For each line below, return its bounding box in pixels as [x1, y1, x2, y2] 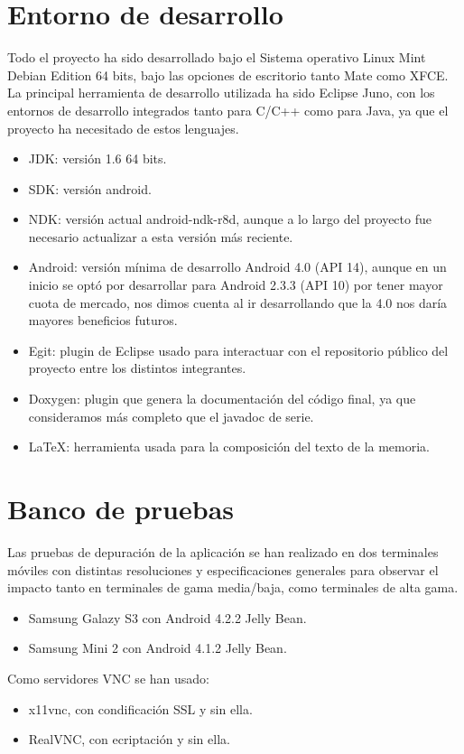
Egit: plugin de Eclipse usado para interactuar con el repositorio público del [28, 340, 449, 359]
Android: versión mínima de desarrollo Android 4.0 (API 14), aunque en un [28, 257, 447, 276]
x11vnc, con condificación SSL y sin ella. [28, 699, 253, 718]
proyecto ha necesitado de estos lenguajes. [7, 118, 239, 137]
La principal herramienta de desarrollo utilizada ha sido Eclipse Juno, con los [7, 83, 435, 102]
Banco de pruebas [7, 490, 235, 526]
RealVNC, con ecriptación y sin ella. [28, 730, 230, 749]
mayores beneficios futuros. [28, 311, 178, 330]
